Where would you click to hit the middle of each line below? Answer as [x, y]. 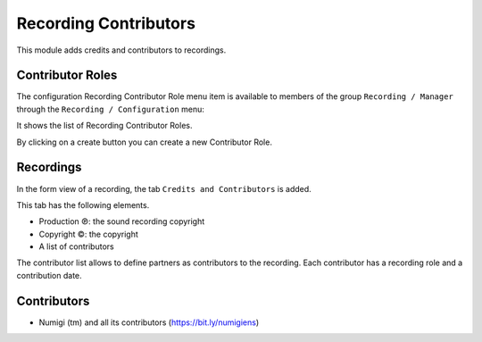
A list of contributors [77, 246]
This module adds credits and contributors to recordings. [121, 50]
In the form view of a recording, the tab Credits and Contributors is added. [164, 188]
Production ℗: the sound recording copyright [122, 221]
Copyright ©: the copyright [88, 234]
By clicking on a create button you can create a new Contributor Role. [144, 142]
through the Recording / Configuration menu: [111, 109]
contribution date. [49, 275]
